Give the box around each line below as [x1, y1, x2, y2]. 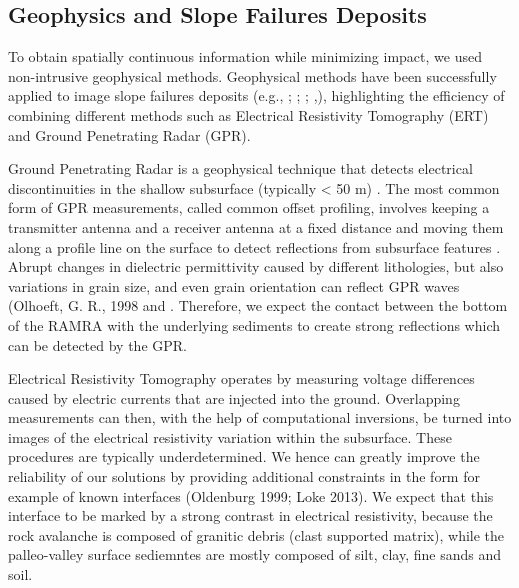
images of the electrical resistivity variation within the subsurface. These [8, 426, 452, 447]
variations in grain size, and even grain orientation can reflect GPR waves [8, 275, 460, 296]
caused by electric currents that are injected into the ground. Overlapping [8, 387, 460, 408]
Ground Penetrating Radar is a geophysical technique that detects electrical [8, 158, 473, 179]
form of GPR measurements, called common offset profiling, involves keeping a [8, 197, 490, 218]
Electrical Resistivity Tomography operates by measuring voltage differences [8, 368, 475, 389]
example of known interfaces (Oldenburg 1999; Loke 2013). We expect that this [8, 485, 494, 506]
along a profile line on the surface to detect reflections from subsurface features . [8, 236, 501, 257]
